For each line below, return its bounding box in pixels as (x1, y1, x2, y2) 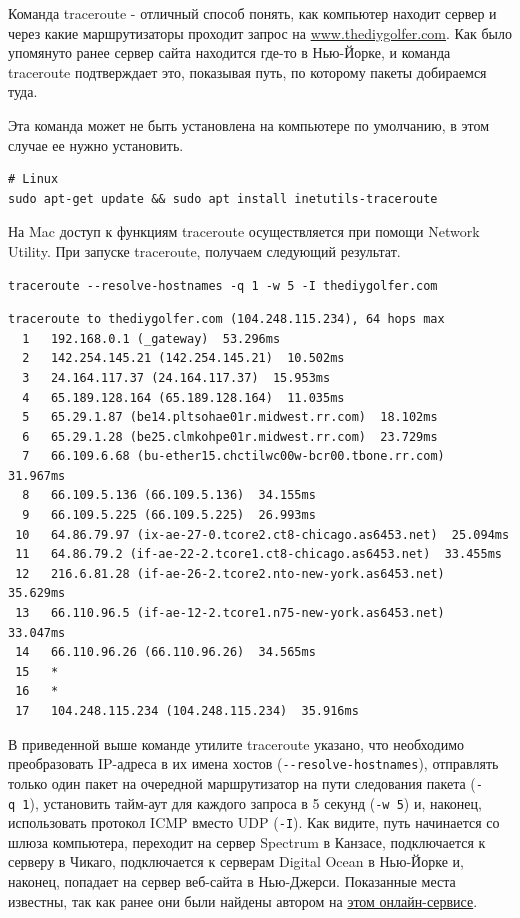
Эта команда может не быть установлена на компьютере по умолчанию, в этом (8, 114, 490, 135)
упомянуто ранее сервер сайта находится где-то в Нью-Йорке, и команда (8, 42, 451, 63)
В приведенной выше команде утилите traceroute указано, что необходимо (8, 733, 465, 754)
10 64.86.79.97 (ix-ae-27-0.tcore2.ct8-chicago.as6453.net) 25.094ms (15, 527, 510, 542)
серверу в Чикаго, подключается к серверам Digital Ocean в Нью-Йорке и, (8, 851, 464, 872)
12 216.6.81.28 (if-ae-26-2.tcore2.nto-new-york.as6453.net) (15, 566, 445, 581)
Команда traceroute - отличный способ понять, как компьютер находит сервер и (8, 3, 497, 23)
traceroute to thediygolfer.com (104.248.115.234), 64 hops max (8, 312, 445, 327)
